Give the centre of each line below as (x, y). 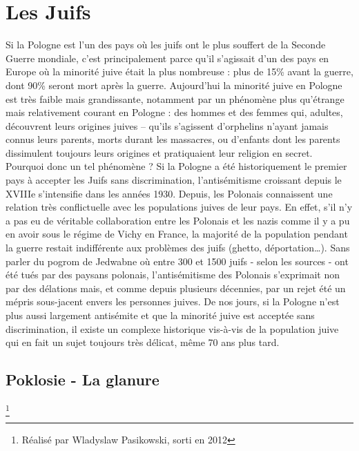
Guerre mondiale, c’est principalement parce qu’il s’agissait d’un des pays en (167, 58)
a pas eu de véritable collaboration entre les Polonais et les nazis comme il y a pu (178, 220)
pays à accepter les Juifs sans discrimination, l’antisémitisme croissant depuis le (174, 180)
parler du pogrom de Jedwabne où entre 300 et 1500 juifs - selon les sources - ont (177, 261)
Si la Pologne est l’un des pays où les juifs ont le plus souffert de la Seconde (166, 45)
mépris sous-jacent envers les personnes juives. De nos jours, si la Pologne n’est (173, 301)
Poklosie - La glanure (83, 380)
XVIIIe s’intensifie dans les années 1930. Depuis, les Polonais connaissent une (169, 193)
